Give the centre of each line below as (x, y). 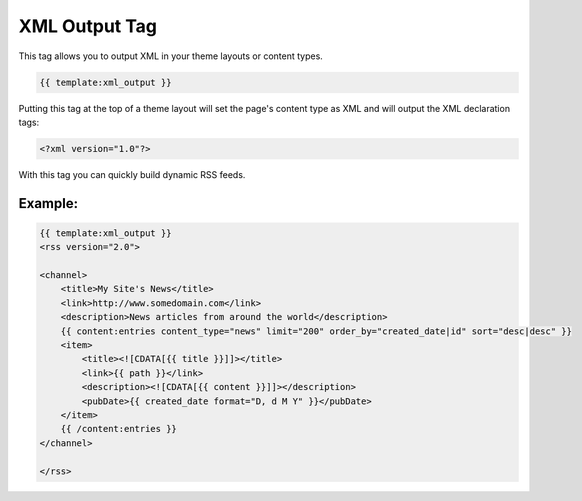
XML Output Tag (88, 26)
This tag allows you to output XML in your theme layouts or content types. (171, 56)
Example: (48, 203)
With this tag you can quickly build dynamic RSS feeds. (132, 174)
